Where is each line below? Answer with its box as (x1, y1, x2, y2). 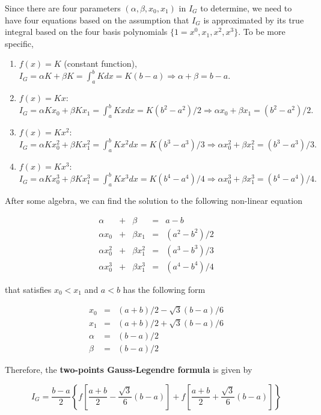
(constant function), (64, 57, 137, 70)
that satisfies (5, 283, 52, 295)
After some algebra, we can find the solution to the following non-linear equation (5, 194, 302, 206)
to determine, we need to (200, 2, 292, 14)
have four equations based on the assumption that (5, 13, 189, 26)
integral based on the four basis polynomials (5, 25, 168, 38)
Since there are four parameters (5, 2, 121, 14)
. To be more (238, 25, 286, 38)
